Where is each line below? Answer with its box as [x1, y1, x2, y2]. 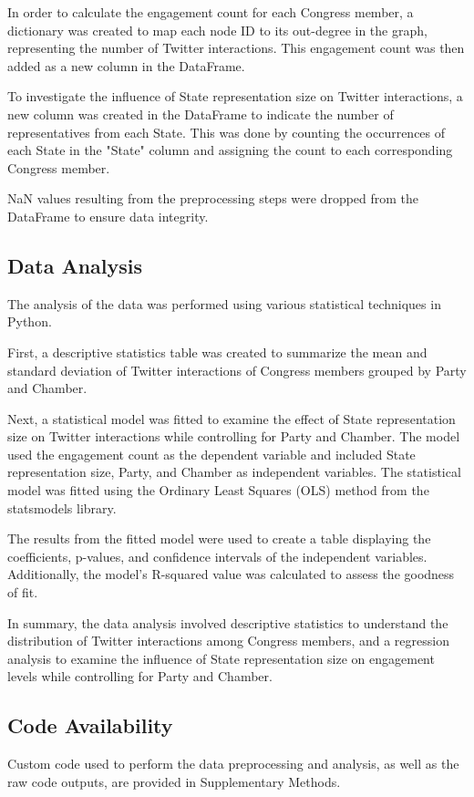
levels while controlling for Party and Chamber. [7, 667, 273, 686]
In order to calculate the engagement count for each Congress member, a [7, 3, 414, 21]
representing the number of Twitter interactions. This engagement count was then [7, 38, 465, 57]
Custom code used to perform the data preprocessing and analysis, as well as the [7, 754, 459, 773]
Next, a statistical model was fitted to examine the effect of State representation [7, 409, 456, 428]
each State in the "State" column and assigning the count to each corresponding [7, 140, 453, 160]
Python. [7, 312, 52, 331]
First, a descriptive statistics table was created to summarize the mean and [7, 342, 428, 361]
